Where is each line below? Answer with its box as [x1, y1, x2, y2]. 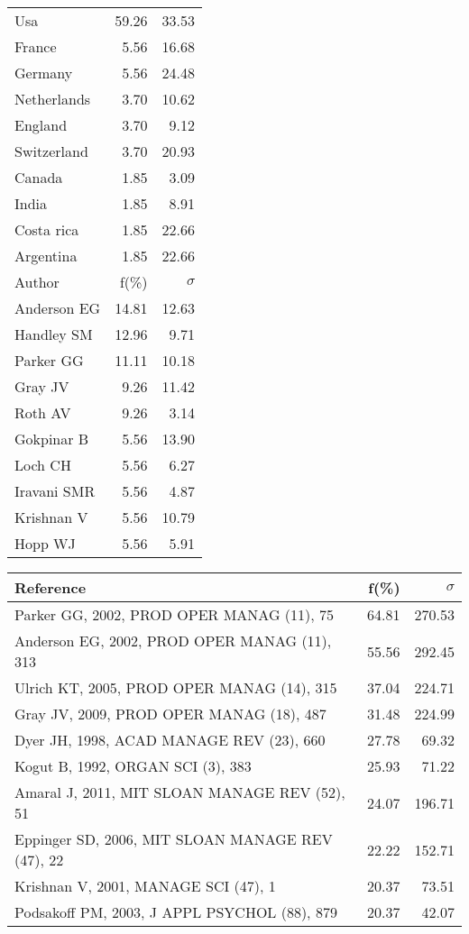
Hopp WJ [14, 533, 76, 554]
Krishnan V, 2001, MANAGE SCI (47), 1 [14, 875, 276, 896]
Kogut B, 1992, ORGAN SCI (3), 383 [14, 755, 252, 776]
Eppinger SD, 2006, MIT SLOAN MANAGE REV [14, 829, 333, 849]
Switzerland [14, 141, 88, 161]
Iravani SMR [14, 481, 96, 501]
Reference [14, 577, 87, 598]
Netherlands [14, 88, 91, 109]
